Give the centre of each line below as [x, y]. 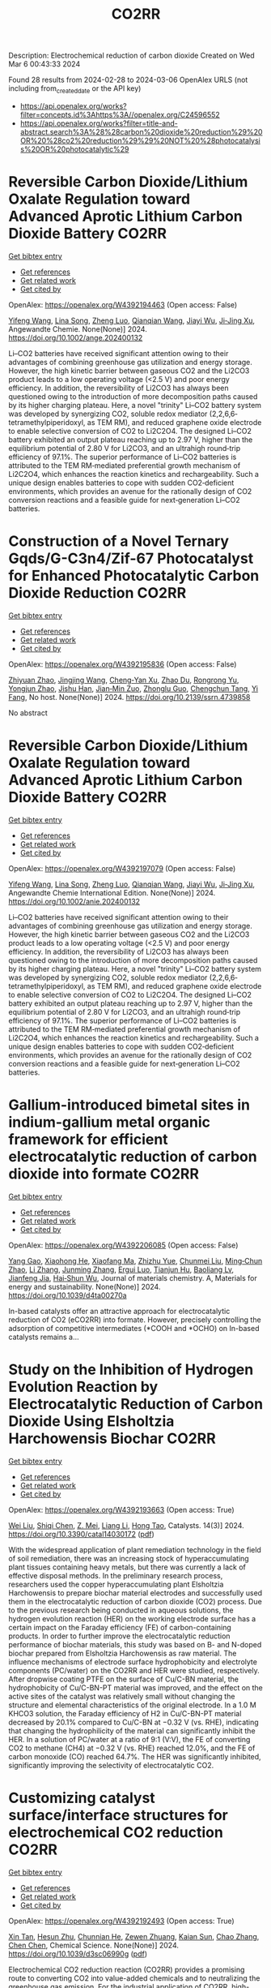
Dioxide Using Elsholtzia [91, 1421]
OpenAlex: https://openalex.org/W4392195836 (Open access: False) [123, 664]
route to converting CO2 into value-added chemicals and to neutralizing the [134, 1978]
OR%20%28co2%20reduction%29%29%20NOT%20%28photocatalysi [140, 140]
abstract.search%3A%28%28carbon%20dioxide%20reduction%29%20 [141, 131]
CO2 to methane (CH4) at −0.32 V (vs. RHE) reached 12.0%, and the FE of [132, 1748]
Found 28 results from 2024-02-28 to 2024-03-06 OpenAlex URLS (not [128, 80]
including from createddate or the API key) [75, 89]
